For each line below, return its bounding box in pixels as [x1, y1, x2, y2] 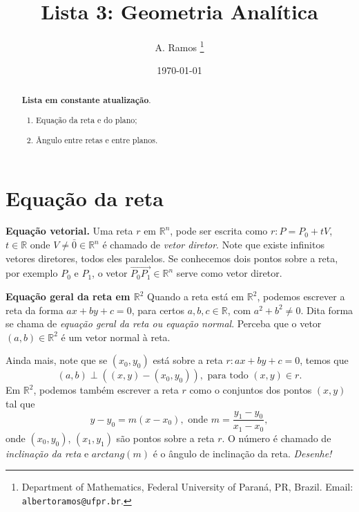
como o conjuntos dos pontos [189, 383, 312, 397]
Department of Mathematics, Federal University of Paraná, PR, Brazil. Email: [21, 479, 353, 494]
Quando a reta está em [147, 289, 244, 304]
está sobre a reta [153, 353, 223, 367]
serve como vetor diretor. [176, 266, 282, 280]
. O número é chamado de [222, 430, 331, 445]
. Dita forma [300, 302, 353, 317]
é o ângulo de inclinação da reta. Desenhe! [153, 446, 332, 460]
